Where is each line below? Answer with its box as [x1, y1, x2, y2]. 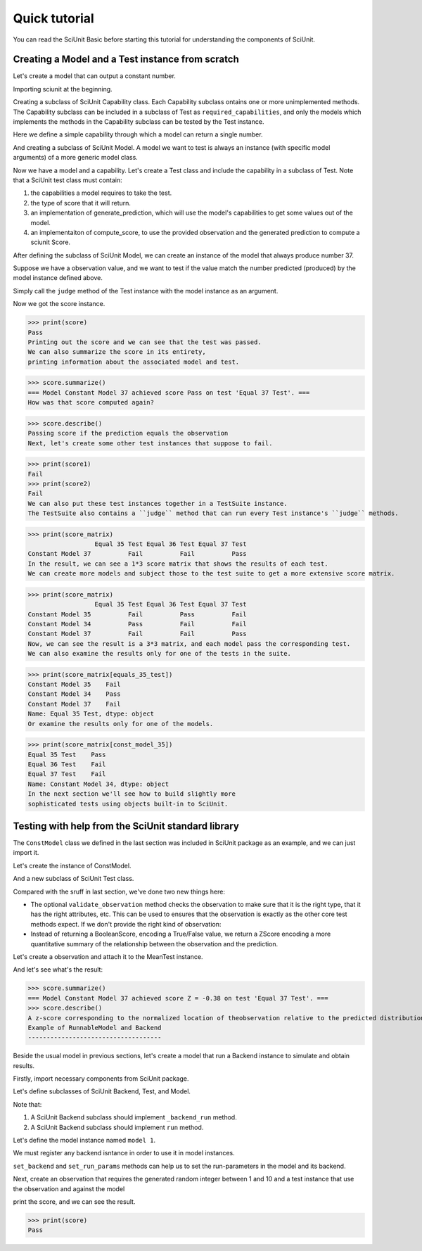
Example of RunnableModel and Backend [27, 1024, 162, 1031]
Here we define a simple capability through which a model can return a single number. [13, 130, 263, 139]
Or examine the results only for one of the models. [27, 720, 214, 728]
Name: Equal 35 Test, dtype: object [27, 710, 155, 718]
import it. [13, 849, 39, 857]
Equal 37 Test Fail [27, 770, 106, 778]
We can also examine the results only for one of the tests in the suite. [27, 649, 292, 658]
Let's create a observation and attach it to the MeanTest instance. [13, 952, 203, 960]
